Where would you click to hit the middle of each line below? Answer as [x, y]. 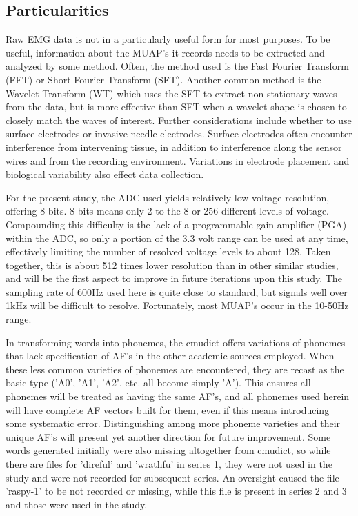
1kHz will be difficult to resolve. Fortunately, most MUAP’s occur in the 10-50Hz [177, 305]
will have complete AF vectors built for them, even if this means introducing [168, 409]
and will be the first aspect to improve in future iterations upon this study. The [174, 278]
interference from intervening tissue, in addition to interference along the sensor [174, 147]
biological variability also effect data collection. [105, 174]
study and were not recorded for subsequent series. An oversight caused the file [172, 477]
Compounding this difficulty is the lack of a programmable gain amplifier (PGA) [176, 224]
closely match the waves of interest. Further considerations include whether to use [179, 120]
